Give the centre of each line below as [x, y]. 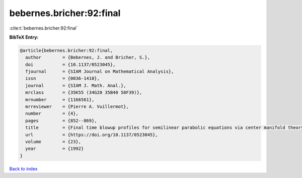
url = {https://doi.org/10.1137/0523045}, [92, 135]
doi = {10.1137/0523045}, [70, 64]
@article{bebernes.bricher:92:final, [66, 50]
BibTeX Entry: [24, 37]
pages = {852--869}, [61, 121]
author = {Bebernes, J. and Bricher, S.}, [88, 57]
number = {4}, [52, 114]
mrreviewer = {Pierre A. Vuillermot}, [77, 107]
